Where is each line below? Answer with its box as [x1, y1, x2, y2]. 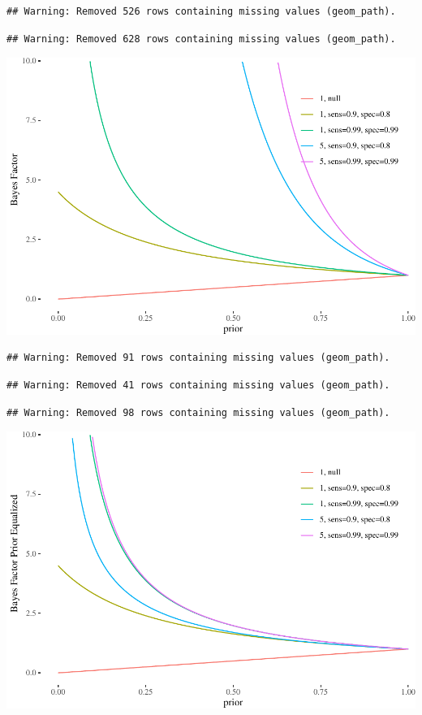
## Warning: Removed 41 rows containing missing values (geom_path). [6, 379, 390, 392]
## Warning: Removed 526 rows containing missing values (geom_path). [6, 6, 396, 17]
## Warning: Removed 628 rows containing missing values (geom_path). [6, 32, 396, 45]
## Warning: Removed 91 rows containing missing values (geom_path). [6, 352, 390, 364]
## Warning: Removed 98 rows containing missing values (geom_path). [6, 406, 390, 418]
